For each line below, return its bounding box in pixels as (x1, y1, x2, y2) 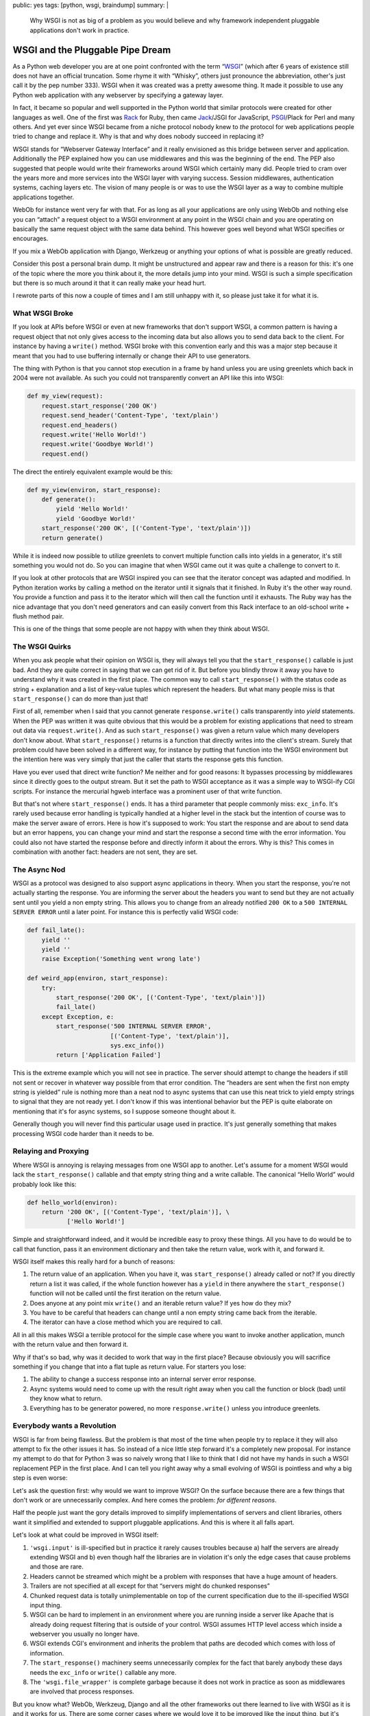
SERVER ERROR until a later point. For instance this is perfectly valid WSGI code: (12, 908, 239, 916)
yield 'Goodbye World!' (56, 515, 136, 522)
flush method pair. (12, 612, 64, 621)
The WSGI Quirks (12, 642, 71, 651)
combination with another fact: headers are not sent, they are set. (12, 848, 198, 856)
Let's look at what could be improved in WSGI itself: (12, 1531, 159, 1539)
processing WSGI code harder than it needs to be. (12, 1129, 154, 1137)
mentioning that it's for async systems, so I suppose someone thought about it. (12, 1107, 236, 1115)
